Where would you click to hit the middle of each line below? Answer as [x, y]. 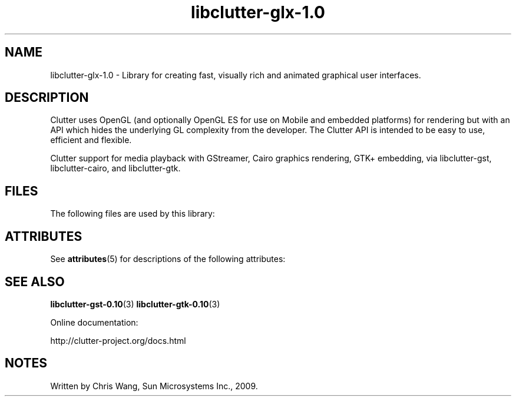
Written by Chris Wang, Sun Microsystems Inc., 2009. [154, 386]
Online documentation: [94, 322]
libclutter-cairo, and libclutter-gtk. [115, 168]
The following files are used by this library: [133, 214]
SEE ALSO [35, 281]
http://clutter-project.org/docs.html [118, 340]
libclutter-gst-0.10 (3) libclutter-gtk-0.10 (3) [135, 304]
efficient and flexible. [91, 140]
